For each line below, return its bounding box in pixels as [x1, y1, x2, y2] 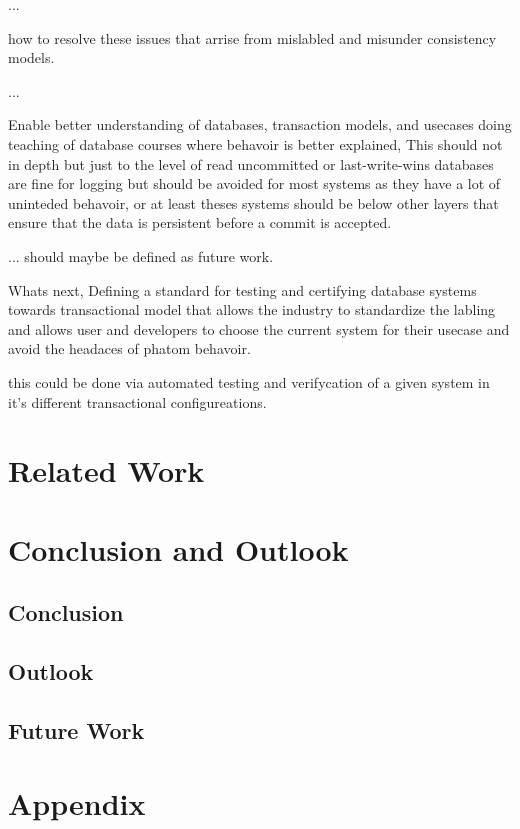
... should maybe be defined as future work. [8, 245, 274, 266]
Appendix [8, 783, 146, 824]
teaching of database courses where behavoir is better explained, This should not [8, 133, 503, 154]
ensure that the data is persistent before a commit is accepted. [8, 212, 392, 233]
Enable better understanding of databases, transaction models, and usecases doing [8, 114, 512, 135]
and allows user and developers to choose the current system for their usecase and [8, 318, 510, 339]
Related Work [8, 450, 205, 491]
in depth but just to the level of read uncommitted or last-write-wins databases [8, 153, 494, 174]
